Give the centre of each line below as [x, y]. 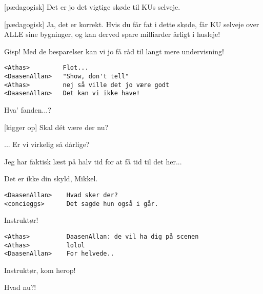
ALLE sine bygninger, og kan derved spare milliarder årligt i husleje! [112, 34]
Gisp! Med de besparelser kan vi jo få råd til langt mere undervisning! [114, 51]
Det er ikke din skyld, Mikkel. [51, 178]
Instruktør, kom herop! [40, 270]
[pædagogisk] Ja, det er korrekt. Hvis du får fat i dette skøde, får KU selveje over [132, 24]
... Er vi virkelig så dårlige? [47, 144]
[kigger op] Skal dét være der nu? [56, 127]
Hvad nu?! [20, 287]
